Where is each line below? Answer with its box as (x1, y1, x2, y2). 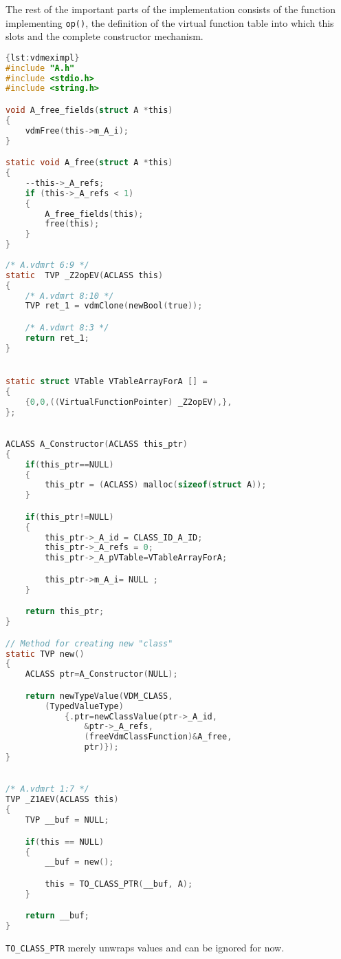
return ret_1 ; (25, 333, 89, 343)
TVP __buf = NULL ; (25, 815, 109, 825)
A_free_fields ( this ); (45, 209, 144, 219)
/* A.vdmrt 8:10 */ (25, 291, 114, 301)
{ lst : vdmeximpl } (5, 52, 80, 63)
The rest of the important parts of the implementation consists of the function (5, 2, 336, 16)
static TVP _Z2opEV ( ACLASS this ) (5, 270, 164, 280)
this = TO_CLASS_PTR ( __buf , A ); (45, 878, 193, 889)
